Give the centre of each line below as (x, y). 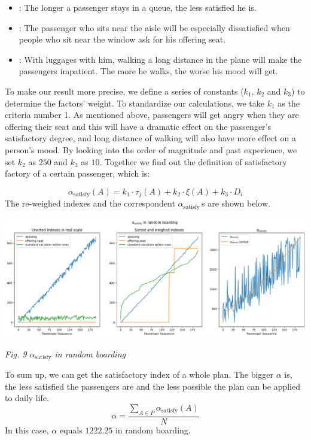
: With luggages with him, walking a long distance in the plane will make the (160, 59)
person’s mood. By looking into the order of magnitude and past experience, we (151, 149)
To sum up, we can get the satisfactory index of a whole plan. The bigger (139, 374)
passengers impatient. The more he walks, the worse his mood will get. (148, 71)
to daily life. (27, 398)
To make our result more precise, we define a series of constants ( (124, 91)
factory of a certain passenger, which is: (77, 173)
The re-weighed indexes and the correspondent (90, 203)
